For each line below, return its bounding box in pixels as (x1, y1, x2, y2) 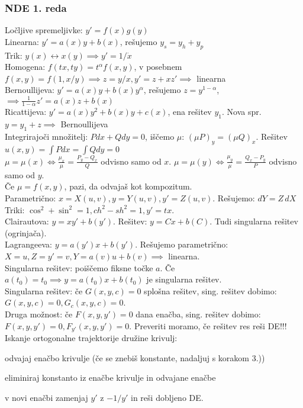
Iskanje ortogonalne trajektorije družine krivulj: (5, 331, 178, 343)
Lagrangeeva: (5, 238, 52, 250)
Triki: (5, 203, 25, 216)
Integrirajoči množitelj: (5, 130, 88, 142)
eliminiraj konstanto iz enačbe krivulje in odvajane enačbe (5, 371, 216, 384)
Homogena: (5, 60, 46, 73)
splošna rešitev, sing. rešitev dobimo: (144, 284, 277, 297)
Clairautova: (5, 215, 49, 227)
